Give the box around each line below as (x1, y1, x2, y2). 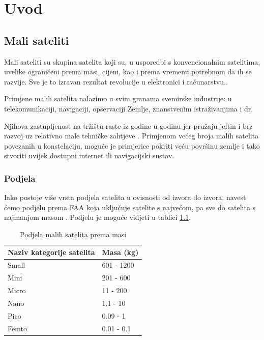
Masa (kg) (102, 246, 139, 257)
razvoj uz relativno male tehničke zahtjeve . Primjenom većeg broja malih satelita (4, 130, 259, 141)
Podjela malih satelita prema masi (20, 229, 127, 239)
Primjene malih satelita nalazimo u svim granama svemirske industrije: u (4, 93, 232, 104)
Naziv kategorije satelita (8, 246, 95, 257)
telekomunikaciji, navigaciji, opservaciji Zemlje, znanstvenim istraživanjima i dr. (4, 103, 253, 114)
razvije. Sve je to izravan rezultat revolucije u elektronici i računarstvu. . (4, 76, 228, 87)
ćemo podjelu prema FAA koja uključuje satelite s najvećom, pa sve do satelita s (4, 202, 256, 212)
